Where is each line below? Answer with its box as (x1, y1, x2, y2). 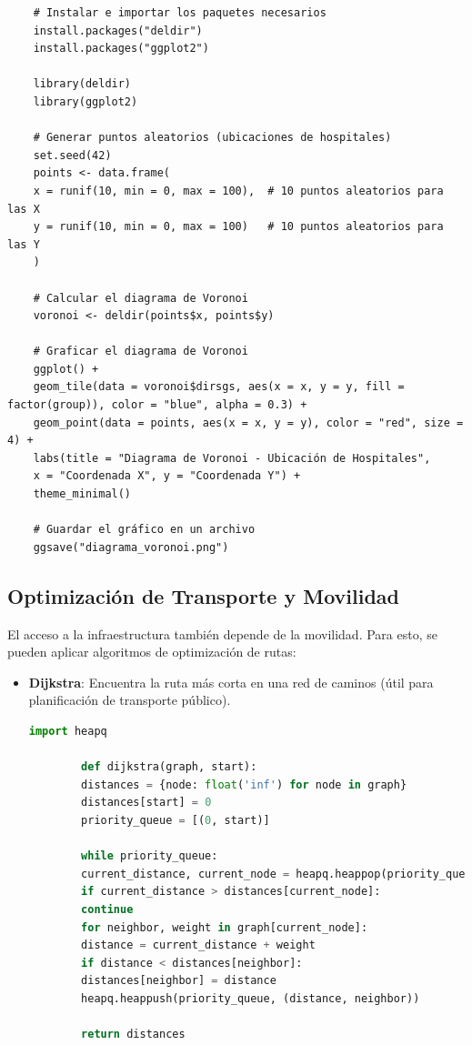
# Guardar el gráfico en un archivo (33, 523, 256, 537)
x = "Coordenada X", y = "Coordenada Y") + (33, 469, 301, 483)
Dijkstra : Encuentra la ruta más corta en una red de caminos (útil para (28, 672, 434, 691)
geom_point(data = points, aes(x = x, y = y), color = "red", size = (33, 416, 464, 429)
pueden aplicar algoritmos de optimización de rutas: (7, 642, 296, 661)
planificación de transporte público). (28, 690, 231, 709)
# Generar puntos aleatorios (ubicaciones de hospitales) (33, 131, 392, 145)
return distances (81, 1028, 186, 1041)
